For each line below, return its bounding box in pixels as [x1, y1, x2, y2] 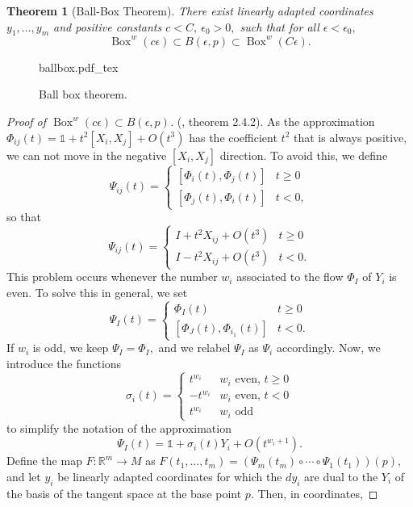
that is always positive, [293, 128, 407, 145]
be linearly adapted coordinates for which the [57, 467, 282, 484]
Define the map [6, 452, 82, 469]
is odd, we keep [32, 339, 109, 356]
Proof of [6, 113, 47, 130]
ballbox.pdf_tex [39, 58, 119, 75]
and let [6, 467, 41, 484]
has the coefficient [189, 128, 277, 145]
